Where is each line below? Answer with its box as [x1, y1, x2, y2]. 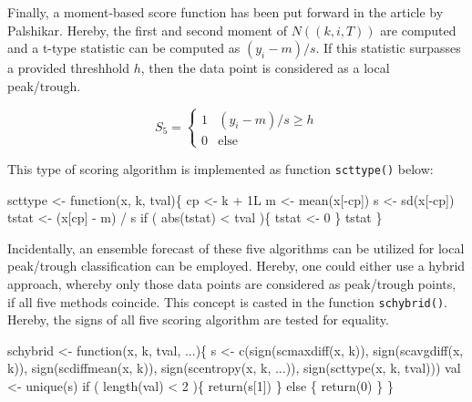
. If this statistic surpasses [315, 38, 461, 57]
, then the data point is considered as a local [140, 58, 390, 77]
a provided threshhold [7, 58, 129, 77]
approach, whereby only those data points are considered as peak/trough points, [7, 273, 457, 293]
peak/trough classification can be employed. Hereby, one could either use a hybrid [7, 256, 466, 275]
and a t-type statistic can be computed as [7, 38, 241, 57]
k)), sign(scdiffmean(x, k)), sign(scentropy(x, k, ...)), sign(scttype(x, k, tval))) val [7, 358, 461, 377]
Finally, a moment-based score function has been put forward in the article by [7, 3, 444, 21]
